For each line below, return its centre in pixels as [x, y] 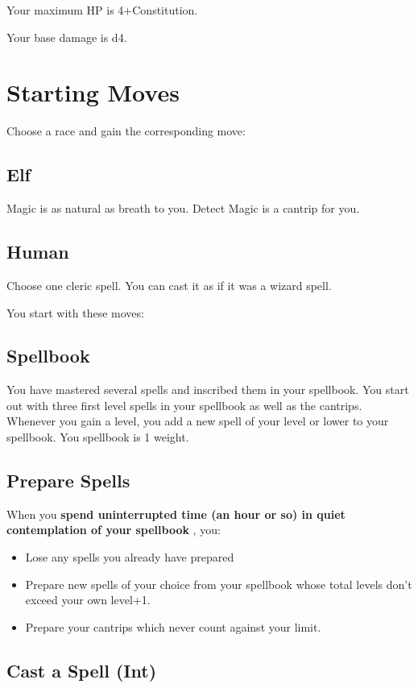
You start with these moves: [75, 312]
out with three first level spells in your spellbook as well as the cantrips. [184, 405]
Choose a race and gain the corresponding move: [126, 131]
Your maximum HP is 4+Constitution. [102, 10]
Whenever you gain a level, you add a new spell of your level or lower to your [198, 421]
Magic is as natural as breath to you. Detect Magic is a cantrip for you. [183, 208]
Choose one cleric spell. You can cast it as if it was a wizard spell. [169, 285]
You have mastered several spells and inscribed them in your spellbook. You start [208, 390]
